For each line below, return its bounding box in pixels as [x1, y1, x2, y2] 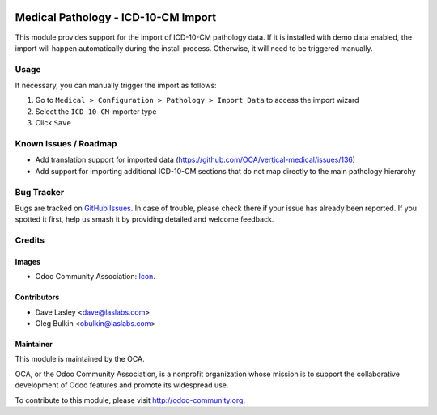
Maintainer [15, 340, 53, 349]
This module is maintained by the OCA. [15, 354, 145, 364]
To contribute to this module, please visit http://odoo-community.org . [15, 395, 246, 404]
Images [15, 256, 40, 266]
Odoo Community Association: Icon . [35, 272, 155, 282]
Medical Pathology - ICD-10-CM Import [15, 11, 217, 24]
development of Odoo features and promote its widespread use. [15, 380, 229, 390]
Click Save [35, 118, 72, 128]
